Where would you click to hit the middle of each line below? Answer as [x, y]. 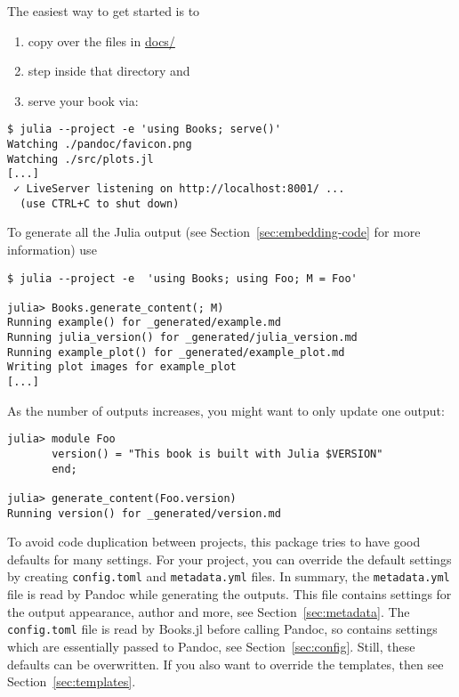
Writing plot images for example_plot [122, 367]
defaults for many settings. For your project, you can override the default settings [229, 559]
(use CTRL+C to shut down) [100, 203]
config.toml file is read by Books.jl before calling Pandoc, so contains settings [222, 629]
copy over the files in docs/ [101, 41]
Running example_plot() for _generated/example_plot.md [176, 352]
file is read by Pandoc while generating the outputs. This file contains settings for [229, 594]
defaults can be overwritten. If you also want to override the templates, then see [225, 664]
